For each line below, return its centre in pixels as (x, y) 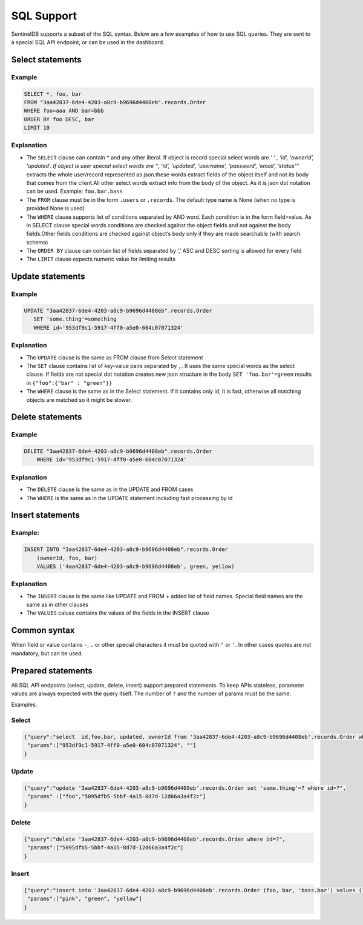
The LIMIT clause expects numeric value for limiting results (101, 259)
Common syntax (43, 630)
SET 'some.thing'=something (75, 319)
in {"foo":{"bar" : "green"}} (69, 382)
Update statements (48, 277)
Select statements (46, 60)
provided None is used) (55, 209)
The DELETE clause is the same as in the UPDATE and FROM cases (110, 489)
